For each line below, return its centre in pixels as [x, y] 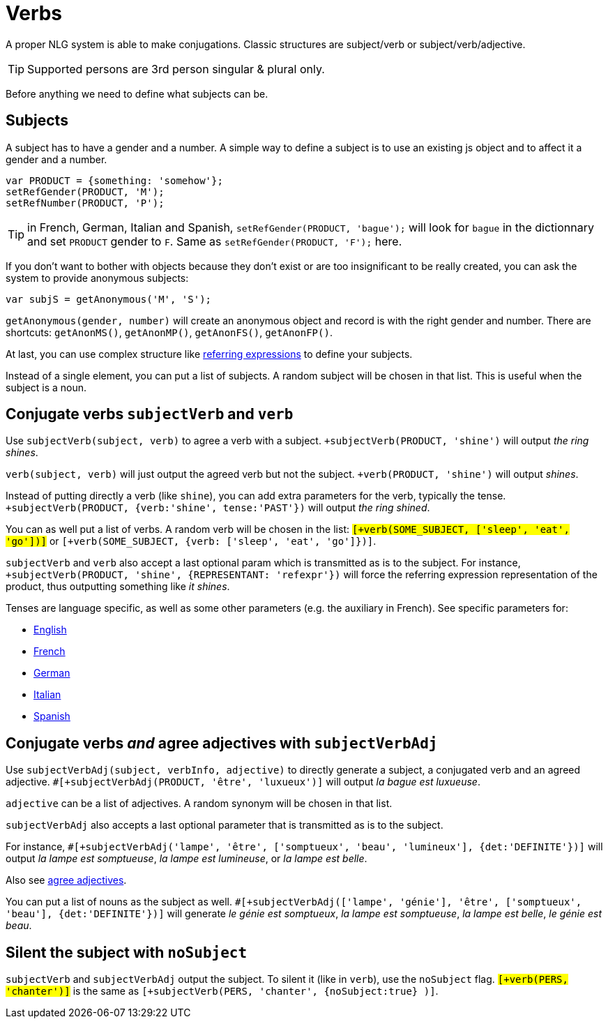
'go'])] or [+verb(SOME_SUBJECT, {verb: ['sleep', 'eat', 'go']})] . [191, 541]
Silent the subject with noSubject [127, 952]
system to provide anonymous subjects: [97, 278]
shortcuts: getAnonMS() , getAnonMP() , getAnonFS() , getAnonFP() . [169, 332]
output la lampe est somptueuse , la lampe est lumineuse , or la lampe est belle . [187, 859]
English [50, 630]
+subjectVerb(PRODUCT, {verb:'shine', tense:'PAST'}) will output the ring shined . [218, 508]
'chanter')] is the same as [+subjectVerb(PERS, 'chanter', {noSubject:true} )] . [222, 991]
